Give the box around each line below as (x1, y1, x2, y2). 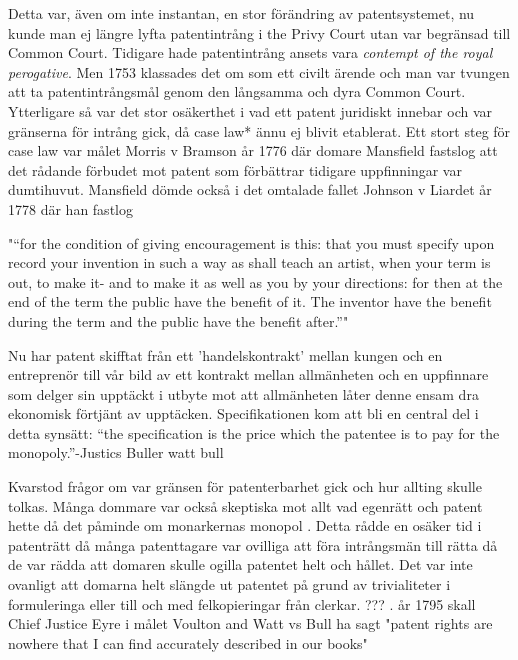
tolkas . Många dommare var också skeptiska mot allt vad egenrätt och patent (8, 495, 483, 516)
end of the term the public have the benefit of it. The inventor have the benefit (8, 291, 492, 312)
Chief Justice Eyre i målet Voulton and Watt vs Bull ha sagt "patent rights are (8, 613, 493, 634)
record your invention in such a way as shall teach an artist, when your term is (8, 252, 491, 273)
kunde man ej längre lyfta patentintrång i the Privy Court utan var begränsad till (8, 22, 511, 43)
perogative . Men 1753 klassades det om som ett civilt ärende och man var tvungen (8, 61, 510, 82)
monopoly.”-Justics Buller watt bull (8, 442, 224, 463)
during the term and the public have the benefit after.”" (8, 310, 349, 331)
